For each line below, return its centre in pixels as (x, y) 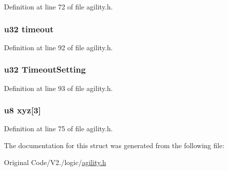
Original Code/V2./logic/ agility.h (55, 162)
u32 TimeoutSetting (45, 69)
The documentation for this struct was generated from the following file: (114, 145)
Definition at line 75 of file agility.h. (58, 128)
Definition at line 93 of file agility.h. (58, 88)
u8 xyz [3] (23, 110)
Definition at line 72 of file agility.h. (58, 6)
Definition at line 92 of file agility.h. (58, 47)
